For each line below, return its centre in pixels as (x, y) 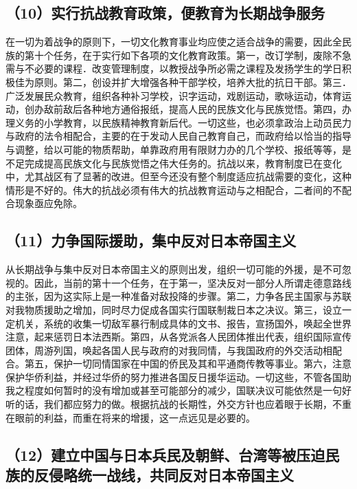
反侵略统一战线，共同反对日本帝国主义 (164, 475)
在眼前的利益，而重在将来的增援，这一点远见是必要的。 (130, 417)
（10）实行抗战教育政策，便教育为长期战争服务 (165, 13)
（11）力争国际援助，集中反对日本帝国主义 (151, 240)
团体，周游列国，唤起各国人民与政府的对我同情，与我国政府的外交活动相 (169, 350)
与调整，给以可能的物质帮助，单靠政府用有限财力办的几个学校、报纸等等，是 (178, 149)
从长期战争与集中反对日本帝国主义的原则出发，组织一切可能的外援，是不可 (174, 269)
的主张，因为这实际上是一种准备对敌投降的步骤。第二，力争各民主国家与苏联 (178, 296)
